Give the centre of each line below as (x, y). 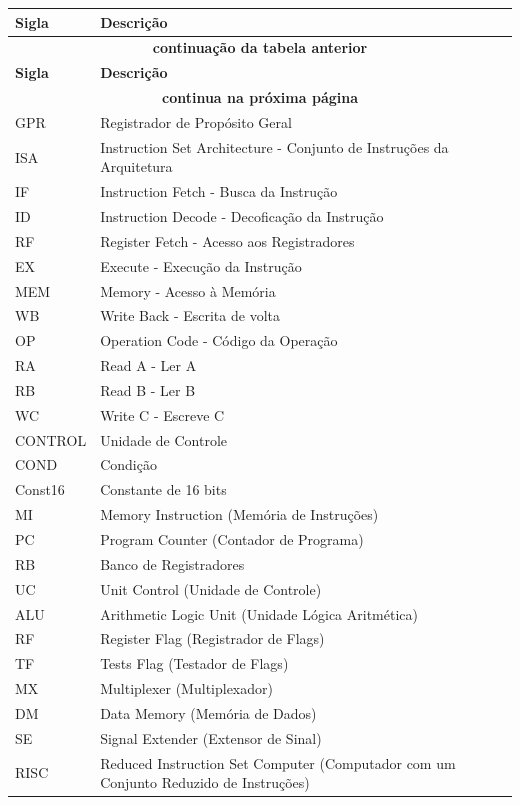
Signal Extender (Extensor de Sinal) (211, 737)
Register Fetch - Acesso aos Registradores (227, 240)
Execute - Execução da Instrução (201, 265)
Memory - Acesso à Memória (188, 290)
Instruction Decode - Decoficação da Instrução (242, 216)
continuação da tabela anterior (260, 47)
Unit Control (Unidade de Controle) (211, 588)
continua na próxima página (260, 97)
